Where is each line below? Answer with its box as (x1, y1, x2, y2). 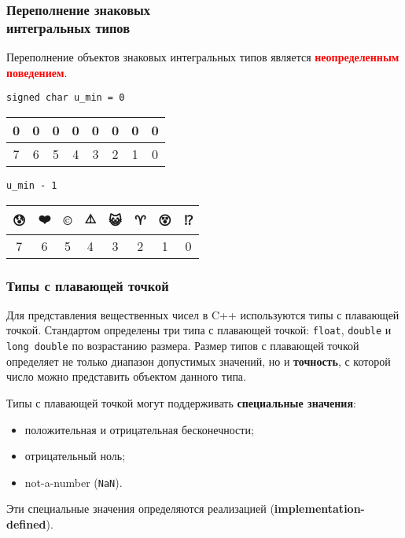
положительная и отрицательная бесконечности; (24, 421, 254, 437)
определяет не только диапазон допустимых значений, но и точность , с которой (6, 352, 391, 369)
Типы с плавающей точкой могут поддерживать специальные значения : (6, 394, 356, 411)
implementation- (274, 500, 365, 517)
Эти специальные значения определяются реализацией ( (6, 500, 274, 517)
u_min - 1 (6, 179, 57, 191)
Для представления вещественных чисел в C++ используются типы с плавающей (6, 306, 399, 322)
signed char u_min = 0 (6, 92, 125, 104)
